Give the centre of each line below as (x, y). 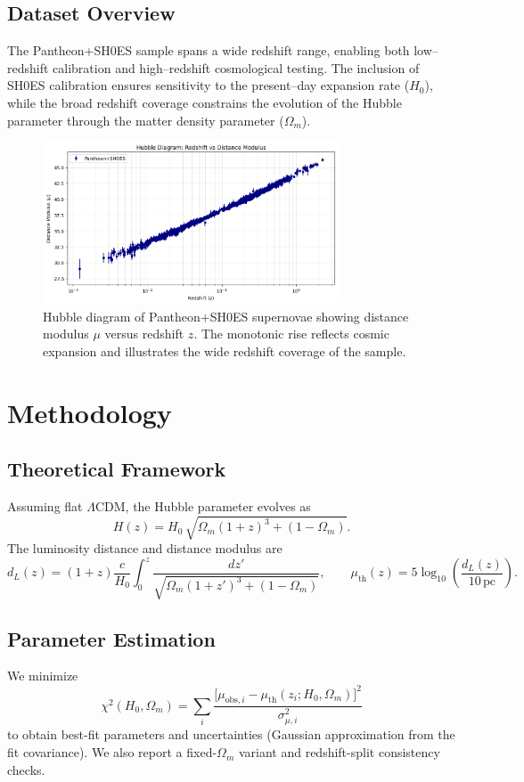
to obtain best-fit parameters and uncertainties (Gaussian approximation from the (231, 734)
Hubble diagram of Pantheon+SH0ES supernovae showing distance (226, 316)
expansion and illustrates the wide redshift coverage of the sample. (225, 350)
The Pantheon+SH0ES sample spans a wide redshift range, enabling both (209, 50)
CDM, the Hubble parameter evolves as (203, 506)
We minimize (43, 676)
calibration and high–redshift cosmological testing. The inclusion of (236, 67)
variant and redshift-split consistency (339, 752)
